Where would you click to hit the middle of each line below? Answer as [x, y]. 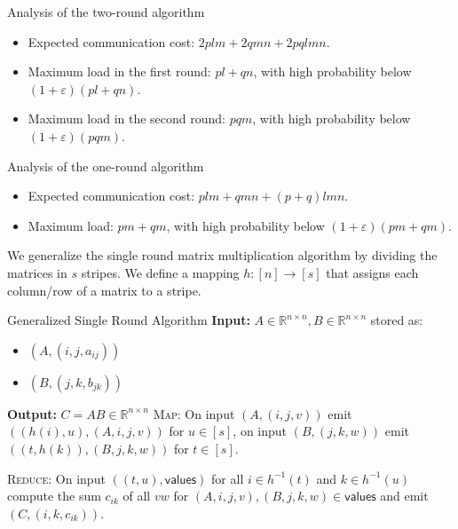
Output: [32, 413]
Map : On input [194, 413]
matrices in [37, 272]
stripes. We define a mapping [160, 272]
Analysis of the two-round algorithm [106, 12]
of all [137, 496]
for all [228, 478]
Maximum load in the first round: [119, 71]
